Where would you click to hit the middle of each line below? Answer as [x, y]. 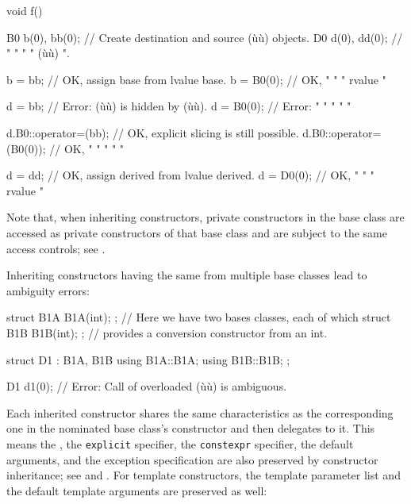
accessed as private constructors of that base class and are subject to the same [197, 232]
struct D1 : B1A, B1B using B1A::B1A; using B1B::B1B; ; [148, 359]
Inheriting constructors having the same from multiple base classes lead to [187, 275]
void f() [25, 10]
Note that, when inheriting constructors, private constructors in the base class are [205, 217]
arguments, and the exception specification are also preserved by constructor [192, 459]
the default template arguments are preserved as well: [137, 490]
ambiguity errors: [48, 290]
